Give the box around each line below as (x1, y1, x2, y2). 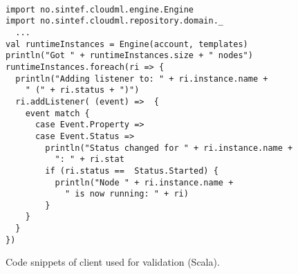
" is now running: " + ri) (64, 189, 189, 199)
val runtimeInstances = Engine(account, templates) (6, 39, 248, 49)
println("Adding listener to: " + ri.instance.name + (15, 73, 268, 84)
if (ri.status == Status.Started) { (45, 165, 218, 176)
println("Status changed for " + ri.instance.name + (45, 143, 293, 153)
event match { (25, 108, 90, 118)
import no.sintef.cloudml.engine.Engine (6, 4, 194, 15)
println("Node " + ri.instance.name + (55, 177, 234, 188)
